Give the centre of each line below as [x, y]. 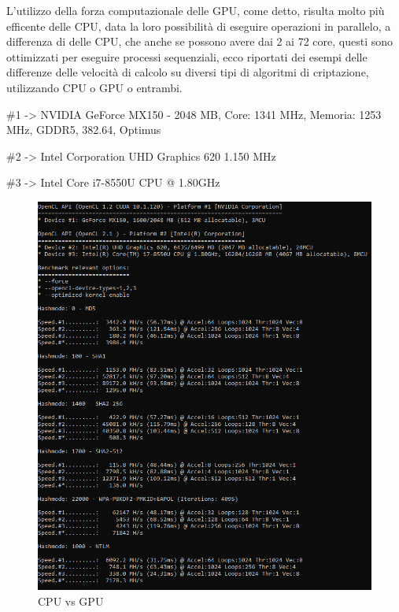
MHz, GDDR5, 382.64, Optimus [84, 130]
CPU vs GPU [71, 601]
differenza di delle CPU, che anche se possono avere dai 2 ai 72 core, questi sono [200, 41]
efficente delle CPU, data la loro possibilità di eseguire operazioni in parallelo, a [199, 26]
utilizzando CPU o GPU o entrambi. [94, 87]
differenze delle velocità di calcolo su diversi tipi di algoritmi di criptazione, [188, 72]
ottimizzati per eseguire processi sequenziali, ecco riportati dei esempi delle [187, 56]
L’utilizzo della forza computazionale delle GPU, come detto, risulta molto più [196, 10]
